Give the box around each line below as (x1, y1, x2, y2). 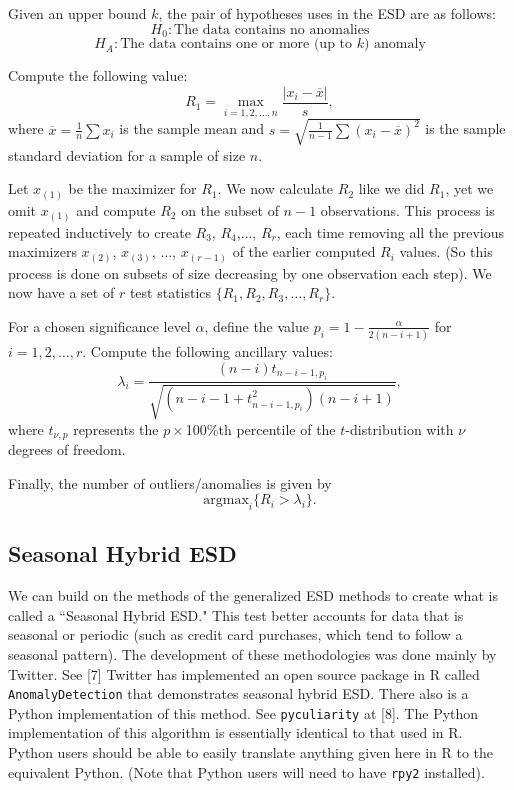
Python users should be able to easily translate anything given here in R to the (8, 742, 494, 763)
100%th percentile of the (185, 418, 336, 439)
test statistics (129, 282, 212, 303)
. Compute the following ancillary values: (82, 341, 333, 362)
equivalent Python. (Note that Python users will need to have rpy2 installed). (8, 761, 485, 782)
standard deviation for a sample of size (8, 144, 246, 165)
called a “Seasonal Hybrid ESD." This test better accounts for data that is (8, 604, 464, 625)
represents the (73, 418, 159, 439)
